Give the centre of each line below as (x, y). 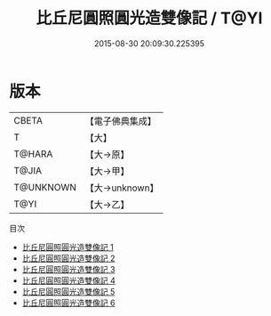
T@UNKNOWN (45, 187)
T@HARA (33, 154)
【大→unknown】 (122, 188)
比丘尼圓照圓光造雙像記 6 (68, 303)
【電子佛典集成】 (121, 121)
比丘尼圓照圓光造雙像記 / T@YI (149, 18)
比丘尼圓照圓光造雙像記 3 (68, 269)
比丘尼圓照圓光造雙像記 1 (68, 247)
